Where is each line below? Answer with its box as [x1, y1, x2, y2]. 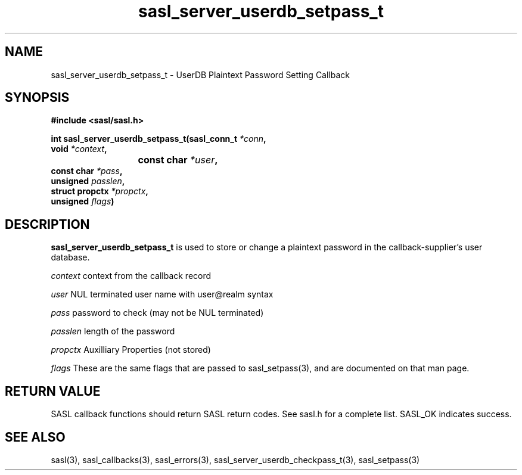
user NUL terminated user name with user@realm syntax [51, 289, 274, 300]
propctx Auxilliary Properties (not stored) [51, 344, 211, 355]
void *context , [51, 144, 107, 154]
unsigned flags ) [51, 196, 114, 207]
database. [51, 252, 90, 263]
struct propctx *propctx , [51, 186, 149, 197]
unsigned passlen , [51, 176, 125, 187]
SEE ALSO [5, 429, 66, 445]
